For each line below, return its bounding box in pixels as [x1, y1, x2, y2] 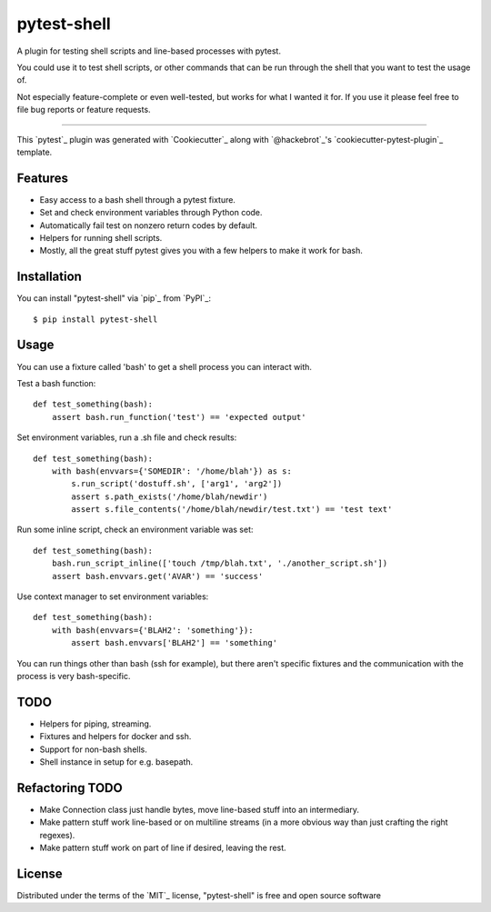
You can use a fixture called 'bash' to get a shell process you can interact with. [16, 361, 313, 372]
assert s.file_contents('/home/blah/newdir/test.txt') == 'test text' [71, 505, 393, 515]
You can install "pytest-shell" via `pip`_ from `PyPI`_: [16, 293, 212, 304]
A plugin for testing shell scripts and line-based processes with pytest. [16, 45, 282, 56]
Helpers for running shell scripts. [39, 232, 163, 243]
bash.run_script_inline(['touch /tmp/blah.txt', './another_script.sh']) [51, 558, 388, 568]
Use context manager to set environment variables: [16, 591, 209, 602]
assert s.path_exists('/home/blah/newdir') [71, 491, 268, 502]
